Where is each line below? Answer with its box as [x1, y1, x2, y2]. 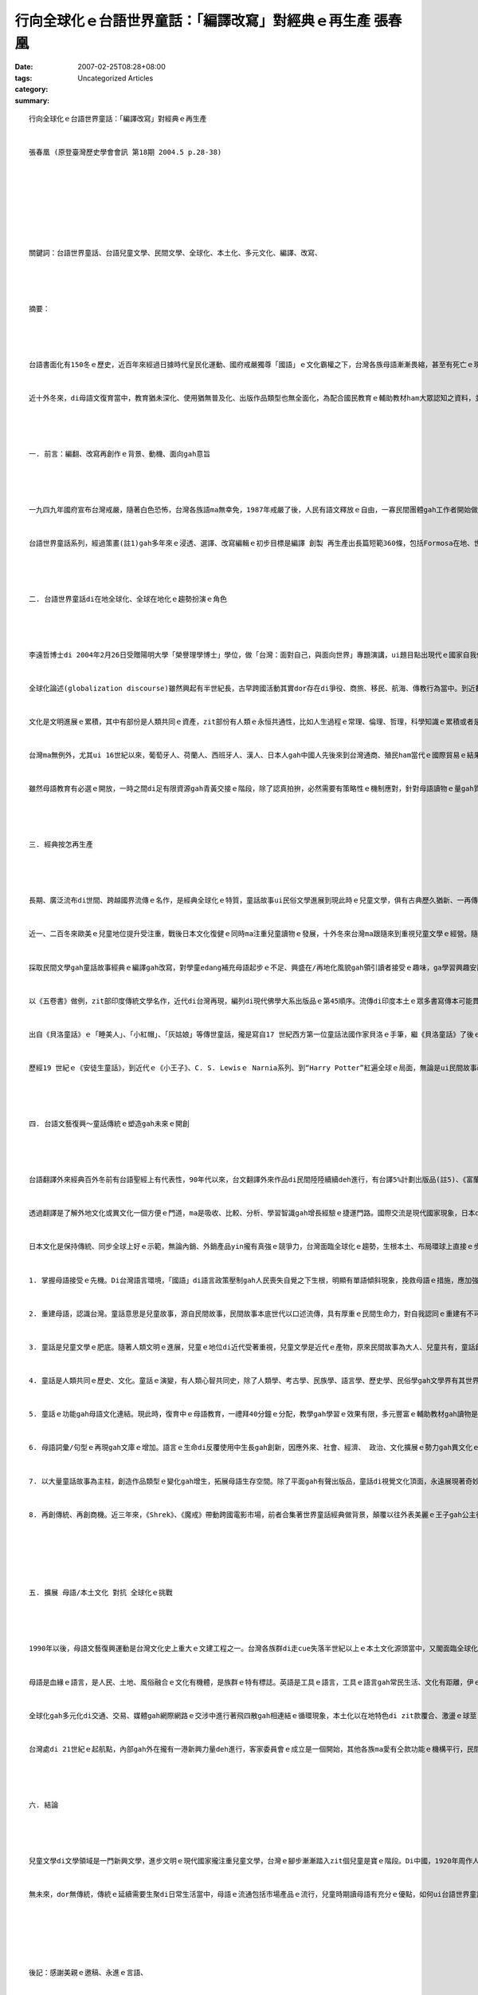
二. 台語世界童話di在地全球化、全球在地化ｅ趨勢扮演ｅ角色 [29, 595, 227, 603]
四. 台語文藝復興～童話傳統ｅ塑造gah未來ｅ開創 [29, 1120, 190, 1128]
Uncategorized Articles [77, 73, 154, 83]
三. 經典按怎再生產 [29, 840, 93, 849]
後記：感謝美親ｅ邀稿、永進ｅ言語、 [29, 1968, 147, 1977]
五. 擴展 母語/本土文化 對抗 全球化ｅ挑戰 [29, 1588, 173, 1598]
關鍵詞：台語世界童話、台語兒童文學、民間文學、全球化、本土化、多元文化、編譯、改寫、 [29, 248, 322, 257]
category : [14, 85, 49, 94]
